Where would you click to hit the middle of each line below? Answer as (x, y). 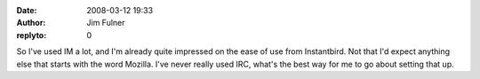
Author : (31, 23)
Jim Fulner (106, 23)
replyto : (32, 35)
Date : (27, 10)
